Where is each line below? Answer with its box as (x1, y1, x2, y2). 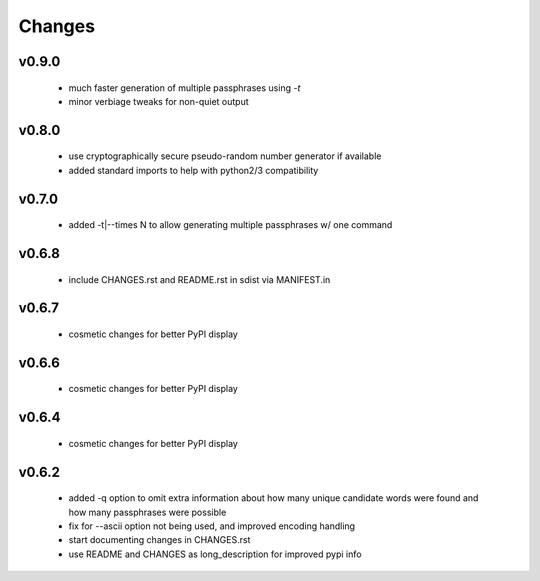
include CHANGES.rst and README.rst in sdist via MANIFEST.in (68, 273, 331, 285)
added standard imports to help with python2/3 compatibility (68, 164, 319, 176)
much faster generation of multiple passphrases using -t (68, 81, 301, 94)
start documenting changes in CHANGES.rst (68, 534, 251, 546)
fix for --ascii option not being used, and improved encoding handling (68, 520, 355, 532)
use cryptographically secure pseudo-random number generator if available (68, 150, 382, 162)
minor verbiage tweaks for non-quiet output (68, 95, 249, 107)
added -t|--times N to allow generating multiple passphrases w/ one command (68, 219, 393, 231)
